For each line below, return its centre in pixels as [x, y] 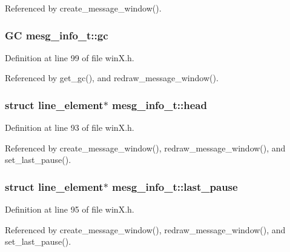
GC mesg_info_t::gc [57, 35]
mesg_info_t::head [160, 104]
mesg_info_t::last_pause [175, 186]
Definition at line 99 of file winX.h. [70, 57]
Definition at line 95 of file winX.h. [70, 209]
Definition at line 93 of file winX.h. [70, 128]
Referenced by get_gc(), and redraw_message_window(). [112, 78]
